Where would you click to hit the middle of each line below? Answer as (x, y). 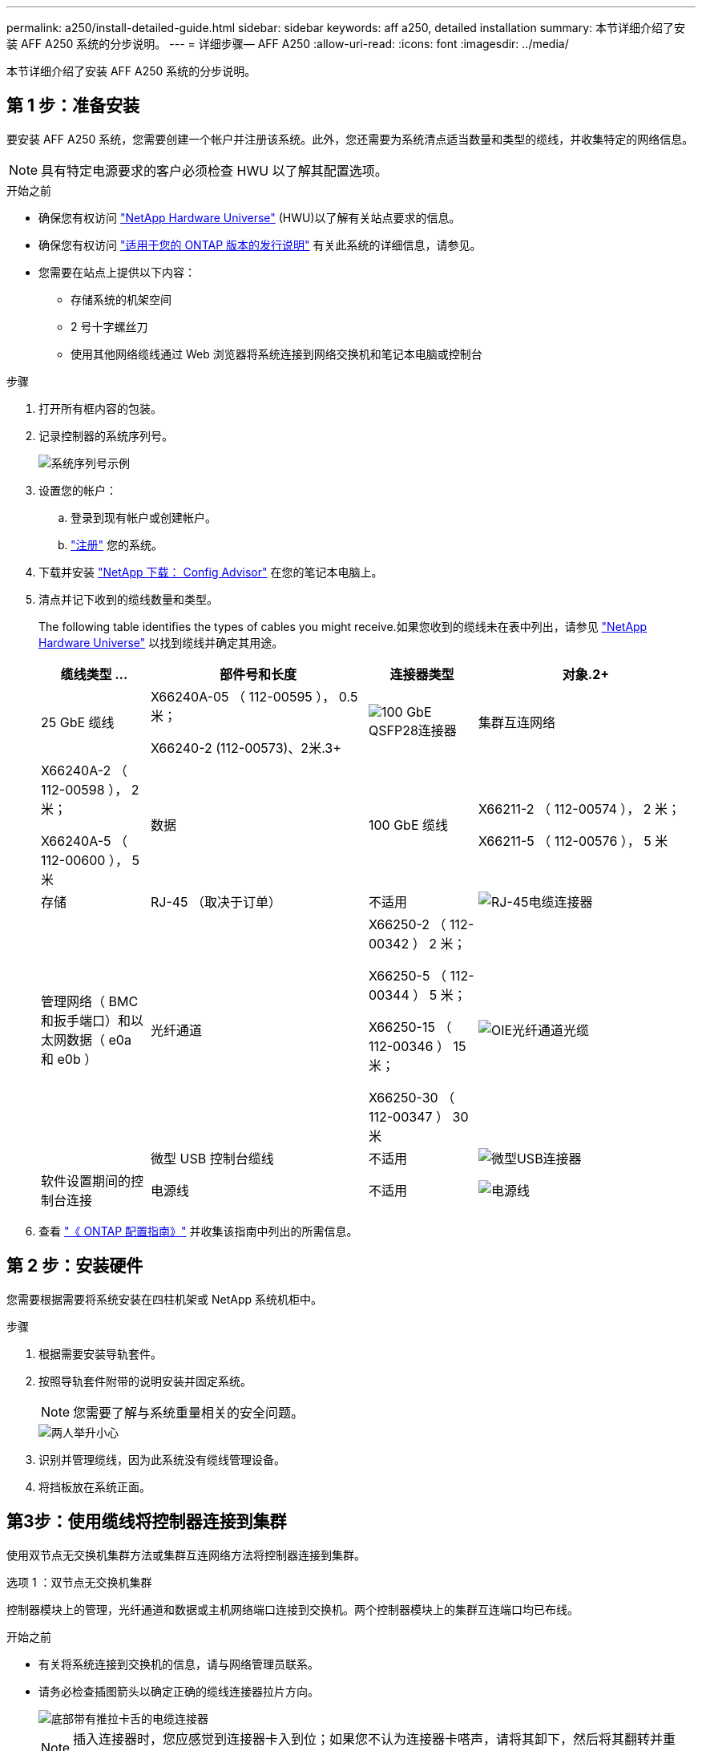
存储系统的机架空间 (121, 299)
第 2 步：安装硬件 (75, 1266)
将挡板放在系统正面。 (95, 1486)
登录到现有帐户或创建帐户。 (143, 517)
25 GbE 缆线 (78, 722)
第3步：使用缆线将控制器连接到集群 (147, 1522)
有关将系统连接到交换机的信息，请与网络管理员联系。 (179, 1664)
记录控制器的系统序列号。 (106, 435)
